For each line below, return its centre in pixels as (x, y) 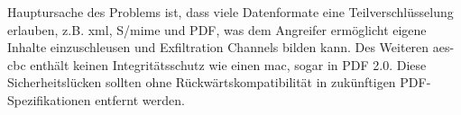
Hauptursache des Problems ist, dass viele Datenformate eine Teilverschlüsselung (230, 12)
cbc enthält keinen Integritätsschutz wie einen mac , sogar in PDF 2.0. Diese (217, 64)
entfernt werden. (140, 99)
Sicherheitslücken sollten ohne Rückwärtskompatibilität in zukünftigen (202, 82)
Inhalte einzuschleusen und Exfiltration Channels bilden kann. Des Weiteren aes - (231, 47)
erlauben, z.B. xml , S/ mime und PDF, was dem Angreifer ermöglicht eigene (217, 29)
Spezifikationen (49, 99)
